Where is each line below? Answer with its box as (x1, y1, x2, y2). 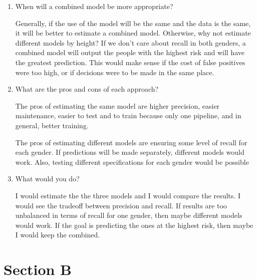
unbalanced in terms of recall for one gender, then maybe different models (15, 210, 242, 220)
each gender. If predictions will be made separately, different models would (15, 147, 244, 157)
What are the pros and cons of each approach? (15, 84, 159, 94)
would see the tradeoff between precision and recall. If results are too (15, 200, 227, 210)
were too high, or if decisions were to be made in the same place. (15, 67, 214, 77)
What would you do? (15, 173, 80, 184)
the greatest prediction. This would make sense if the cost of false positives (15, 57, 245, 67)
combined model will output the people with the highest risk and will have (15, 47, 244, 58)
